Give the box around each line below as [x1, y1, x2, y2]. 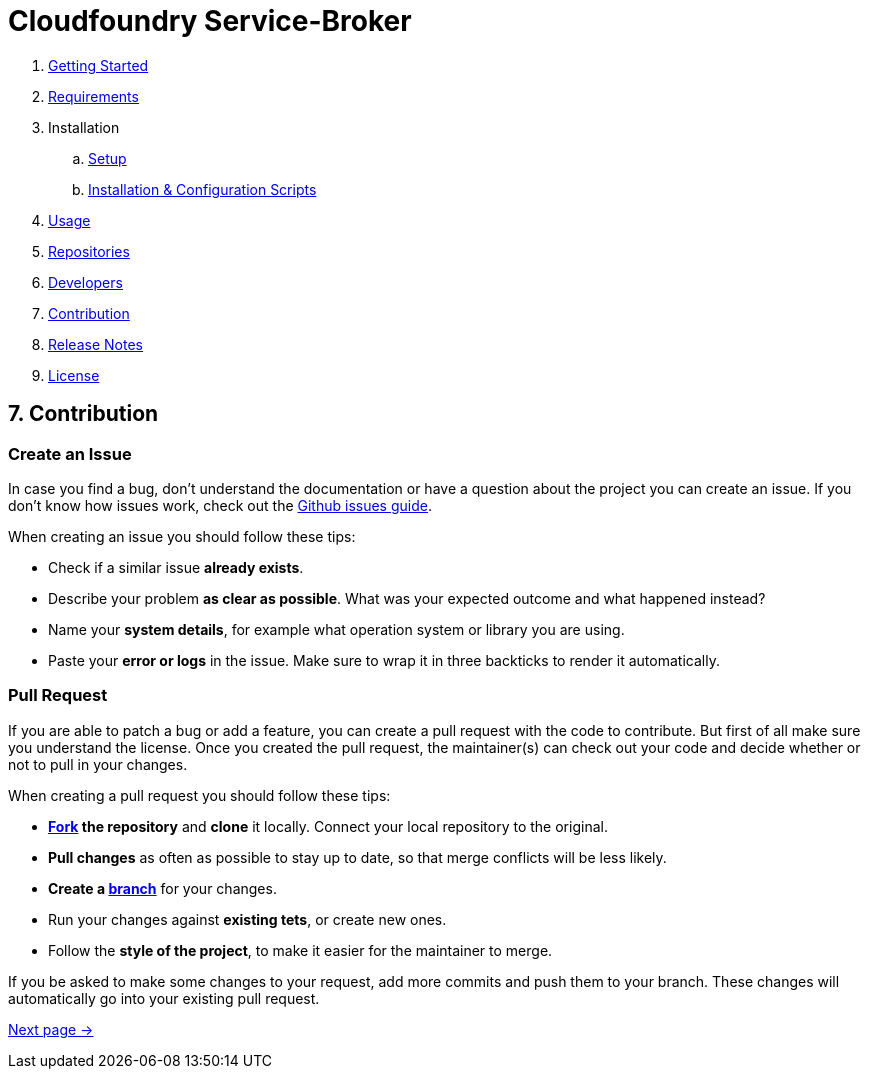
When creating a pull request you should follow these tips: [8, 786, 391, 804]
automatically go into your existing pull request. [8, 989, 320, 1007]
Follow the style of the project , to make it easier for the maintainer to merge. [48, 941, 553, 959]
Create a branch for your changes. [48, 879, 277, 897]
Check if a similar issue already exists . [48, 558, 304, 576]
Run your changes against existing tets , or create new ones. [48, 910, 447, 928]
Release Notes [48, 335, 143, 353]
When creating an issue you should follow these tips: [8, 527, 356, 545]
